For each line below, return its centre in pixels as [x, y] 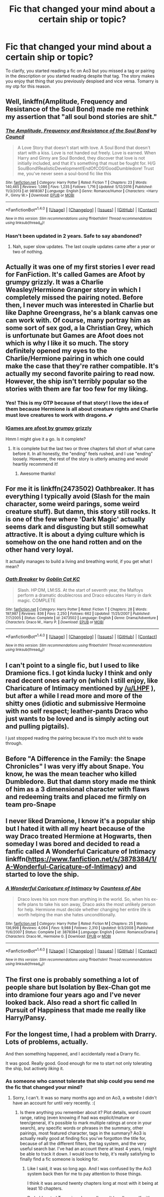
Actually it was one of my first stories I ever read [80, 267]
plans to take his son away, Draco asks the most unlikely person [91, 904]
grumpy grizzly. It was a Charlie [55, 282]
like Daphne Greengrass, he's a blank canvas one [82, 313]
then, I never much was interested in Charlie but [80, 305]
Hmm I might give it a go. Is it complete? [46, 439]
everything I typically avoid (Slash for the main [78, 496]
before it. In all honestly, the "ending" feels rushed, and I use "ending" [83, 454]
